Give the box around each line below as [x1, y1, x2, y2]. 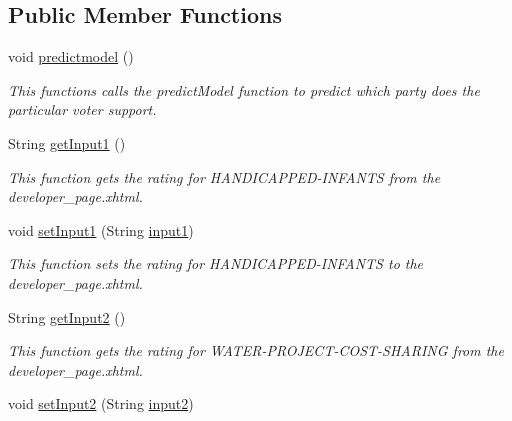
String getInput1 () [8, 132, 126, 153]
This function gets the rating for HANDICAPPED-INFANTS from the [8, 166, 441, 187]
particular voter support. [8, 99, 157, 120]
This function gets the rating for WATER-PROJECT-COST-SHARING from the [8, 340, 504, 361]
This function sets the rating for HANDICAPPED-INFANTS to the [8, 253, 424, 274]
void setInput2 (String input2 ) [8, 393, 194, 414]
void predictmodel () [8, 46, 134, 67]
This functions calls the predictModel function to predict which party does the [8, 79, 480, 100]
